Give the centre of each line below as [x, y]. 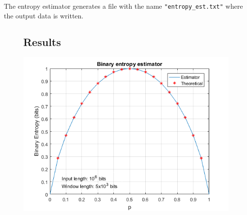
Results [42, 41]
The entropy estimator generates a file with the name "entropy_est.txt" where [123, 6]
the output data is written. [44, 15]
